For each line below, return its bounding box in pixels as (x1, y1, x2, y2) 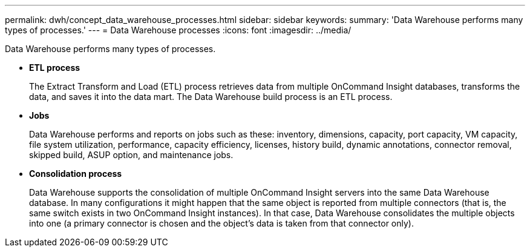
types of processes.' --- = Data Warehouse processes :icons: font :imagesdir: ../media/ (5, 25, 352, 35)
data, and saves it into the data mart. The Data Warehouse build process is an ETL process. (29, 91, 393, 102)
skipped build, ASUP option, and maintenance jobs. (29, 150, 234, 160)
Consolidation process (29, 168, 122, 179)
